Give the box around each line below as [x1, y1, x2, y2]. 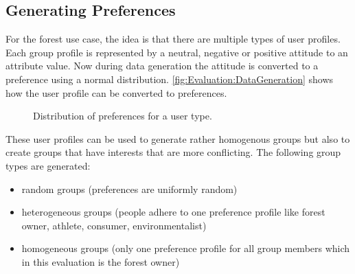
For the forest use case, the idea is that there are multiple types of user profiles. [5, 32, 341, 46]
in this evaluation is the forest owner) [21, 254, 180, 269]
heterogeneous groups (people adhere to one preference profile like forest [21, 205, 325, 219]
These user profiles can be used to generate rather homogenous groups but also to [5, 131, 350, 146]
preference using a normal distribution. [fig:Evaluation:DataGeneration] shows [5, 71, 334, 86]
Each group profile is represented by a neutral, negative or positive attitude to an [5, 45, 348, 59]
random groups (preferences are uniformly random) [21, 181, 238, 196]
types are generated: [5, 158, 91, 172]
